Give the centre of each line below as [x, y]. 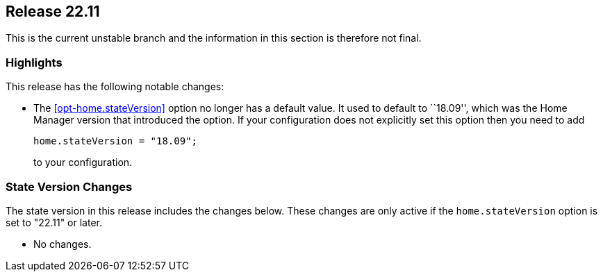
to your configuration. [83, 162]
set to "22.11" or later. [54, 222]
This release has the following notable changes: [115, 87]
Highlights [34, 62]
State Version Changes [69, 186]
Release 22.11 [53, 11]
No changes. [63, 244]
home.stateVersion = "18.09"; [116, 141]
